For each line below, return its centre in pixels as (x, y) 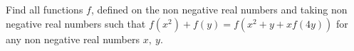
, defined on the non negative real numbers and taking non (219, 9)
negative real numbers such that (76, 23)
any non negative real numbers (73, 39)
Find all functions (45, 9)
